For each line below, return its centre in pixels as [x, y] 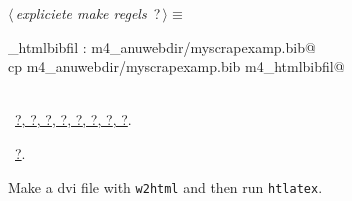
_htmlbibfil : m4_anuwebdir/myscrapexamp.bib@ [162, 46]
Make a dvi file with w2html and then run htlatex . [165, 186]
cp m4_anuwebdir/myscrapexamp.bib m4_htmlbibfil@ [176, 66]
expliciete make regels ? [88, 13]
